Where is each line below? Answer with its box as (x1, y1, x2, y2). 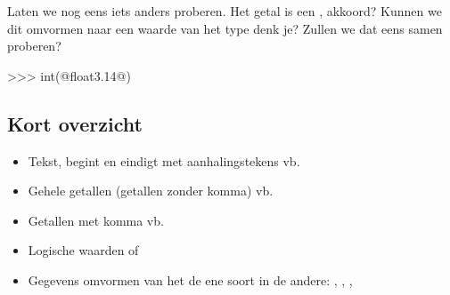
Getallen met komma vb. (28, 211, 164, 229)
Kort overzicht (7, 109, 143, 137)
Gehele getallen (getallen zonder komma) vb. (28, 181, 274, 200)
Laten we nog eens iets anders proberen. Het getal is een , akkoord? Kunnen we (7, 2, 442, 20)
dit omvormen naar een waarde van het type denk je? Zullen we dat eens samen (7, 19, 443, 37)
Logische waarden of (28, 241, 139, 259)
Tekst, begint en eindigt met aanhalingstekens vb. (28, 151, 300, 170)
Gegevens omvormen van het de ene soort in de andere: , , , (28, 270, 353, 289)
